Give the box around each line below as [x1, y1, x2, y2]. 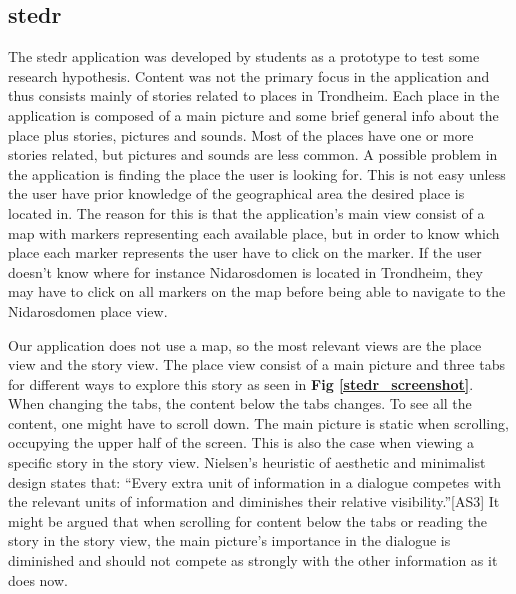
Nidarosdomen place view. [8, 300, 168, 321]
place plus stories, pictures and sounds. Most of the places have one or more [8, 124, 474, 145]
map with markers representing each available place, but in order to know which [8, 222, 500, 243]
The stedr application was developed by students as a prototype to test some [8, 46, 480, 67]
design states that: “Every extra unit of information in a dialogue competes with [8, 471, 501, 492]
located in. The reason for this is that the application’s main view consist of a [8, 202, 485, 223]
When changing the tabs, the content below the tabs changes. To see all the [8, 393, 472, 414]
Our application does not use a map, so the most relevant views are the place [8, 334, 482, 355]
